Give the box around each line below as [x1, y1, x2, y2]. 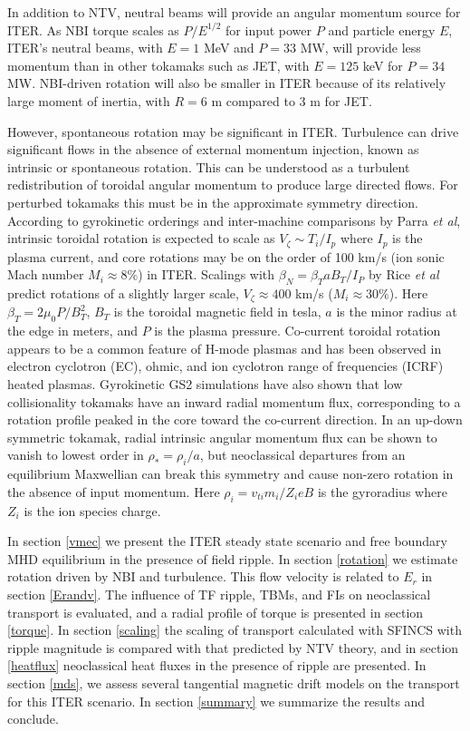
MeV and [204, 38, 254, 57]
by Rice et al [368, 265, 439, 284]
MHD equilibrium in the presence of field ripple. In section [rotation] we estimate [7, 549, 458, 568]
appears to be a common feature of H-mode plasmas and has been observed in [7, 338, 442, 357]
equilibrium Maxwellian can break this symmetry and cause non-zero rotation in [7, 464, 454, 483]
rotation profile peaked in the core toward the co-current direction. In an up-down [7, 410, 463, 429]
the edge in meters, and [7, 321, 138, 340]
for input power [225, 20, 312, 39]
